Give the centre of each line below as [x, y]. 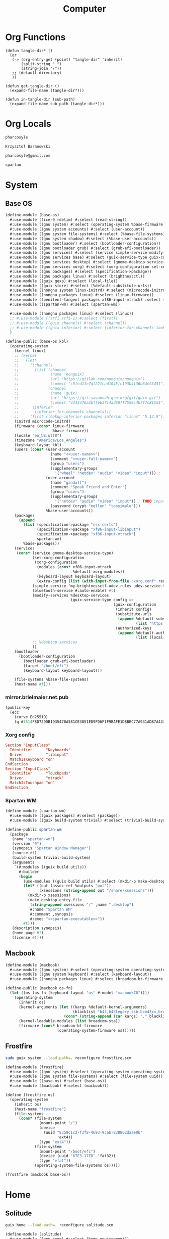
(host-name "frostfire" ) [40, 1109]
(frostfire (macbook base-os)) [38, 1175]
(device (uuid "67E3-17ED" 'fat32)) [77, 1156]
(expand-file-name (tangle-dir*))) [47, 90]
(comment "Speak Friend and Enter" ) [89, 487]
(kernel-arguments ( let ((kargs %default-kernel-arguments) [83, 1007]
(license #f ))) [28, 938]
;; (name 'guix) [46, 393]
